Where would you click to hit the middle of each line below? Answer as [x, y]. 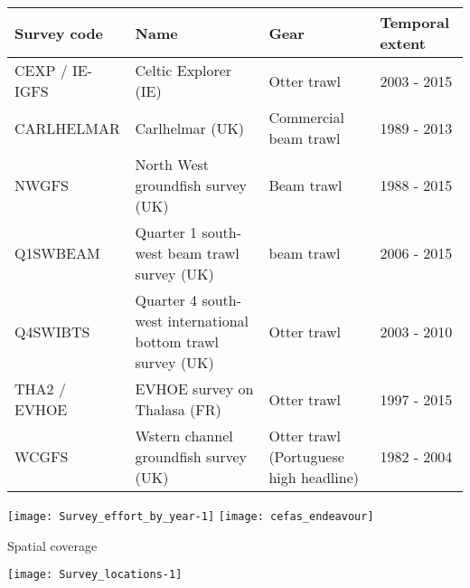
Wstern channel [184, 436]
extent [403, 43]
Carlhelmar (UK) [190, 128]
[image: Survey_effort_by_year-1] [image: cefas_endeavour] [191, 517]
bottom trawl [177, 341]
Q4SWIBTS [52, 331]
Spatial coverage [52, 545]
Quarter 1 [166, 232]
